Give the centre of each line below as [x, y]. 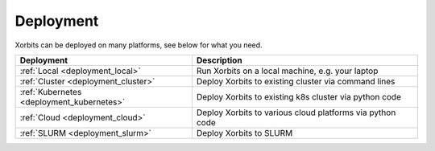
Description [219, 60]
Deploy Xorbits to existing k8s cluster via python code [299, 96]
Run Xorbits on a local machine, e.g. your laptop [287, 71]
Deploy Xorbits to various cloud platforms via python [296, 112]
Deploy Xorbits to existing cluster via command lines [296, 81]
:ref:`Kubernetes [51, 92]
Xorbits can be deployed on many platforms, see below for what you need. [139, 45]
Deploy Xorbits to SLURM [244, 133]
